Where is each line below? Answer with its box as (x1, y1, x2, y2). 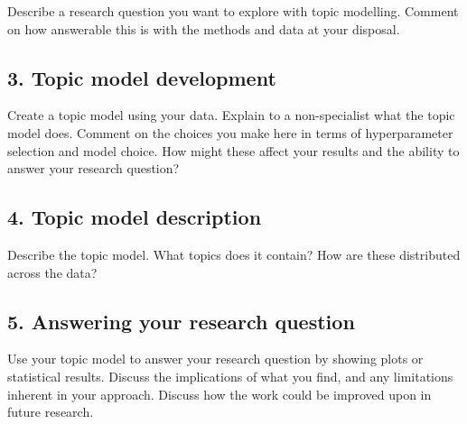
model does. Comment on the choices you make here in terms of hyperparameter (7, 123, 453, 142)
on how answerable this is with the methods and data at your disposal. (7, 19, 400, 38)
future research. (7, 402, 94, 421)
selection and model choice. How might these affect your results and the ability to (7, 141, 460, 160)
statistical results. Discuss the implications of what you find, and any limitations (7, 366, 453, 385)
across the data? (7, 263, 98, 281)
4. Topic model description (7, 203, 262, 231)
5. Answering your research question (7, 307, 355, 335)
